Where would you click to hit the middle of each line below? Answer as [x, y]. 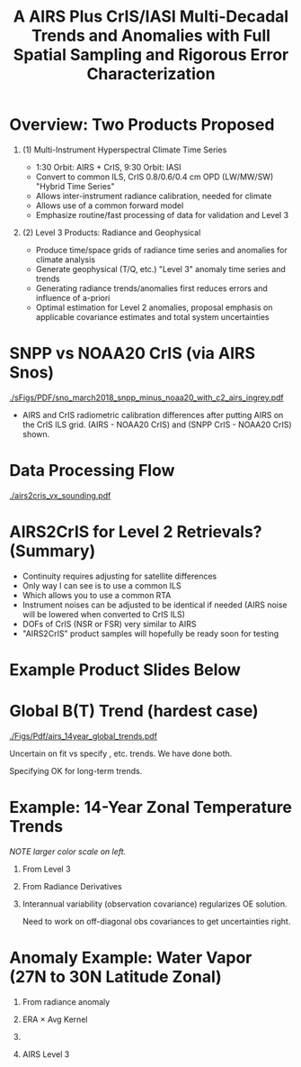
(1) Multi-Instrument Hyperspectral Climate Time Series [124, 150]
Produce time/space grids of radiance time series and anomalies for [161, 250]
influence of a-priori [73, 297]
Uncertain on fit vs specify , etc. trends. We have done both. [121, 753]
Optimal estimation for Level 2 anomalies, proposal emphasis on [154, 307]
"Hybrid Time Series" [75, 186]
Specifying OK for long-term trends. [76, 771]
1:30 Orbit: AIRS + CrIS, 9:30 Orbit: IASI [108, 167]
